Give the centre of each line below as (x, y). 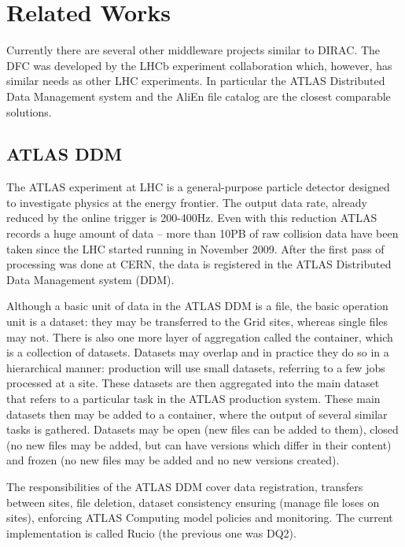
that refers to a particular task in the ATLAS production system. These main (193, 399)
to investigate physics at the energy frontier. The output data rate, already (187, 202)
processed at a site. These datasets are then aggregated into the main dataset (193, 383)
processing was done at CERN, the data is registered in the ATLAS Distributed (199, 264)
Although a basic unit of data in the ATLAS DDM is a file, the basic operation (197, 306)
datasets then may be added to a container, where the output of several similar (197, 414)
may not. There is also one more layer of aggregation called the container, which (200, 336)
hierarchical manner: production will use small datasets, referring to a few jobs (196, 367)
